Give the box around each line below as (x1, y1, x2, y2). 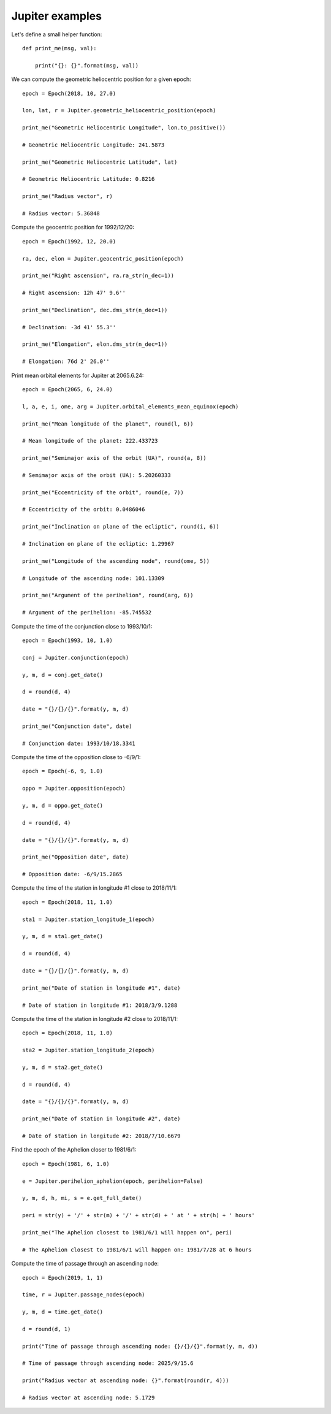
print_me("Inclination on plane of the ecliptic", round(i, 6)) (22, 523, 220, 530)
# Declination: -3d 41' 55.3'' (22, 324, 116, 331)
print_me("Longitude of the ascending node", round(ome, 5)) (22, 557, 210, 564)
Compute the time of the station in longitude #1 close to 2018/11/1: (11, 884, 177, 892)
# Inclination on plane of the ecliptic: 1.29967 (22, 540, 175, 548)
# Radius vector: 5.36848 (22, 210, 101, 217)
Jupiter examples (11, 9, 102, 23)
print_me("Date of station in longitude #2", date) (22, 1115, 181, 1122)
